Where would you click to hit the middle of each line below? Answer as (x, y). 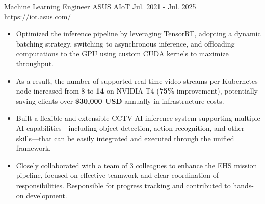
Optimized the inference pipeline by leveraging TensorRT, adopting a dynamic (138, 33)
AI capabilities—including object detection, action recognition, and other (130, 128)
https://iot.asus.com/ (38, 16)
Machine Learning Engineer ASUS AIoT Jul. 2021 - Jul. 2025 (100, 6)
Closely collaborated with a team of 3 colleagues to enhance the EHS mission (137, 165)
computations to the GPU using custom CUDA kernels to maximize (122, 53)
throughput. (35, 63)
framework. (33, 148)
